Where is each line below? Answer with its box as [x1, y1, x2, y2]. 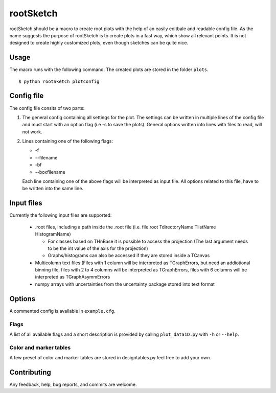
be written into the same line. [22, 186, 84, 192]
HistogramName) [35, 231, 71, 237]
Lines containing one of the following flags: [22, 138, 113, 144]
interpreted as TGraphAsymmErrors [35, 274, 110, 280]
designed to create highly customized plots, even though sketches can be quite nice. [9, 40, 189, 46]
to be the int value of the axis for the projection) [48, 245, 148, 251]
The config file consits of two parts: [9, 105, 85, 111]
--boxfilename [35, 169, 66, 175]
